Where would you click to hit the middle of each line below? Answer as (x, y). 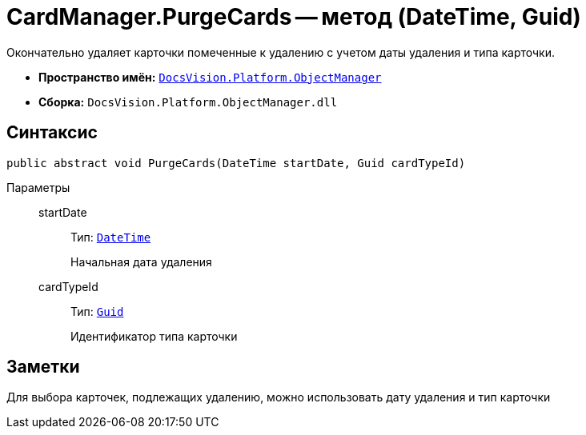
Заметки (43, 367)
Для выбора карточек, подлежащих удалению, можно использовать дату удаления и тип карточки (279, 397)
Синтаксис (52, 133)
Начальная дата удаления (141, 261)
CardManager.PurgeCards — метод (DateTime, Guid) (294, 17)
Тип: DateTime (111, 237)
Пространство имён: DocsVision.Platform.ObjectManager (210, 77)
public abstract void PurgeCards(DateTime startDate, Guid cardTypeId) (236, 163)
